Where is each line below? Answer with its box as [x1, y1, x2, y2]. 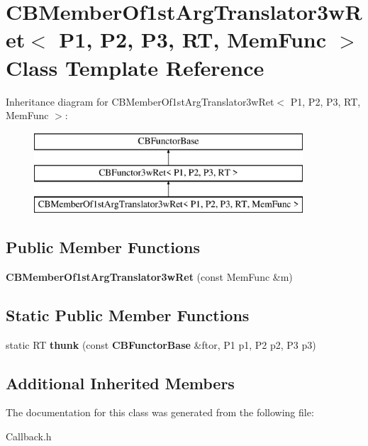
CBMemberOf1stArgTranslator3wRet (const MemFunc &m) [6, 269, 293, 284]
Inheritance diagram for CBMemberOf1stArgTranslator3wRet [6, 94, 274, 108]
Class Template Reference [6, 52, 264, 82]
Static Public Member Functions [6, 303, 250, 325]
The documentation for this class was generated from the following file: [6, 405, 314, 420]
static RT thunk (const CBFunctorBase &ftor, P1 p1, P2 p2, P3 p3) [6, 337, 316, 352]
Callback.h [6, 429, 52, 444]
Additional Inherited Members [6, 372, 235, 394]
